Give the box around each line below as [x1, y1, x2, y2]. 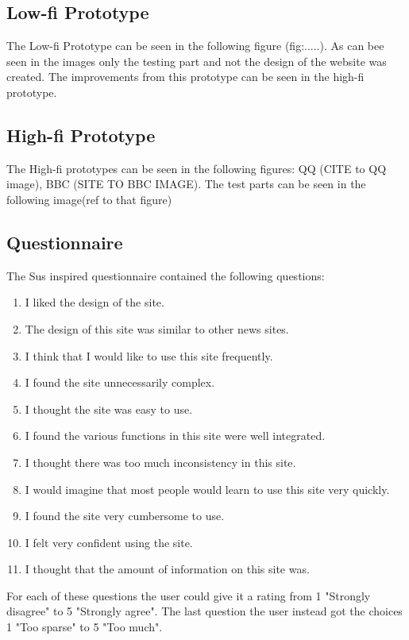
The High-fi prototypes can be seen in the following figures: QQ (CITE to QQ [6, 160, 387, 176]
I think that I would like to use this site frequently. [25, 347, 273, 364]
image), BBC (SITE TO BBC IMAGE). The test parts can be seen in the [6, 175, 366, 192]
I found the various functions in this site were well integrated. [25, 427, 326, 444]
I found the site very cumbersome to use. [25, 507, 225, 524]
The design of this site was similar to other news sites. [25, 320, 289, 337]
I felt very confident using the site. [25, 534, 193, 550]
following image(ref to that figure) [6, 191, 172, 207]
